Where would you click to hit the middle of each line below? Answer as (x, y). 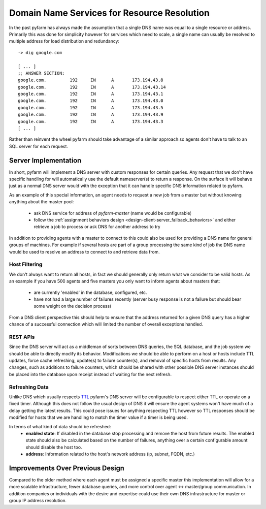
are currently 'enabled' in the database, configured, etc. (90, 292)
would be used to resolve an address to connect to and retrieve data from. (84, 252)
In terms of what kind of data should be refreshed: (60, 426)
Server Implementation (45, 160)
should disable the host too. (54, 447)
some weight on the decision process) (73, 306)
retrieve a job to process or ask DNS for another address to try (97, 227)
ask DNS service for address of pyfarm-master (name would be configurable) (113, 213)
